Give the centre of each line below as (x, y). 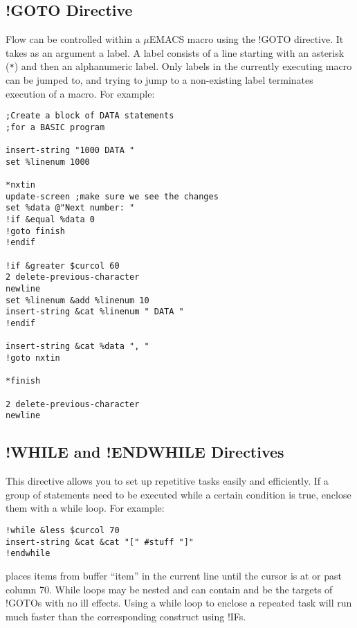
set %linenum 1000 (48, 162)
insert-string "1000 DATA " (70, 151)
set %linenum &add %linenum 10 (77, 300)
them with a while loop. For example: (85, 508)
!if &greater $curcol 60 (63, 266)
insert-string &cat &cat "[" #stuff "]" (100, 542)
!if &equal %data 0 (50, 220)
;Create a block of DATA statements (90, 116)
